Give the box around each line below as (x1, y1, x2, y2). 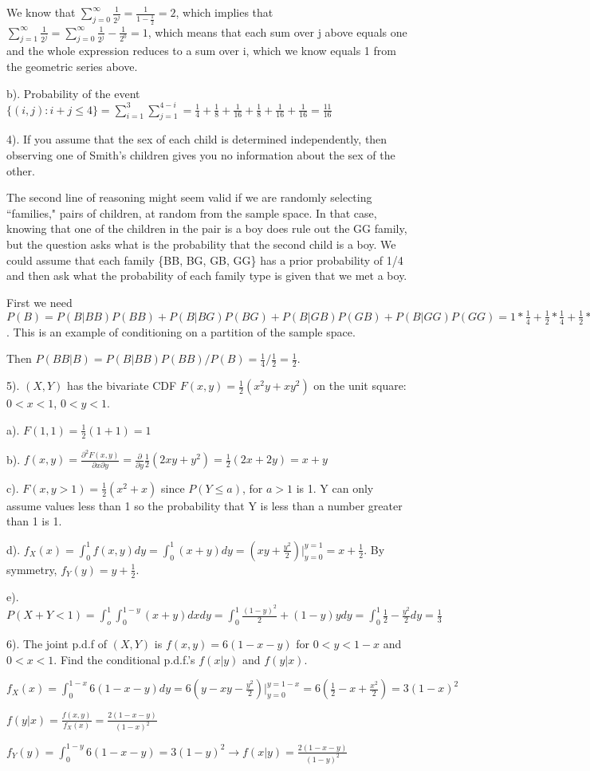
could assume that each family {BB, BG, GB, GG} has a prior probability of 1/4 (6, 251, 403, 268)
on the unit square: (313, 377, 407, 394)
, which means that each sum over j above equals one (147, 23, 407, 40)
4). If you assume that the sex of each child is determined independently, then (6, 131, 387, 148)
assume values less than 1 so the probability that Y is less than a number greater (6, 497, 403, 513)
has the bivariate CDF (67, 377, 177, 394)
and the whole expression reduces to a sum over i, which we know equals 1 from (6, 42, 396, 59)
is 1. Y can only (296, 479, 374, 496)
